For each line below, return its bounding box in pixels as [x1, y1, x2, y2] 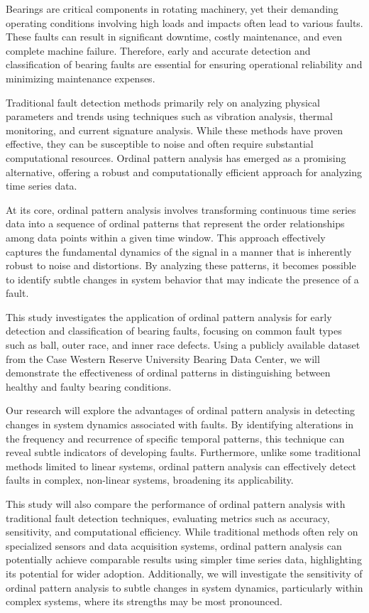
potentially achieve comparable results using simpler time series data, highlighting [6, 552, 362, 567]
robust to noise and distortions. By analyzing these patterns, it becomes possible [6, 258, 356, 273]
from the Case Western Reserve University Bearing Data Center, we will [6, 351, 320, 366]
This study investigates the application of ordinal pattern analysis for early [6, 309, 332, 324]
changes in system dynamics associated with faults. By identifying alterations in [6, 417, 354, 432]
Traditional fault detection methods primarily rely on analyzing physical [6, 94, 320, 109]
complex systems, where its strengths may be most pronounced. [6, 594, 282, 609]
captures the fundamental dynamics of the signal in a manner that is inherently [6, 244, 352, 259]
